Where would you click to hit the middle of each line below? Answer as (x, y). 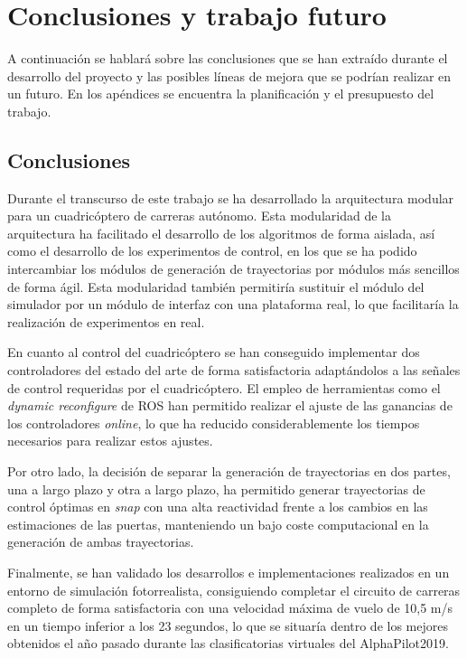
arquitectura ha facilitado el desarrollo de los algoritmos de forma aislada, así (221, 233)
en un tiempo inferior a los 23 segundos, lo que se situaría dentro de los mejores (228, 625)
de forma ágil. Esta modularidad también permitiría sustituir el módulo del (216, 286)
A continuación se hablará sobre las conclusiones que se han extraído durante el (228, 58)
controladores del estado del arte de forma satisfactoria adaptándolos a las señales (234, 370)
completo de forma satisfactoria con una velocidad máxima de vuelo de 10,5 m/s (230, 608)
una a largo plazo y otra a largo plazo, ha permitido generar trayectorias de (216, 489)
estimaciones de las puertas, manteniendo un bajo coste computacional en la (218, 524)
